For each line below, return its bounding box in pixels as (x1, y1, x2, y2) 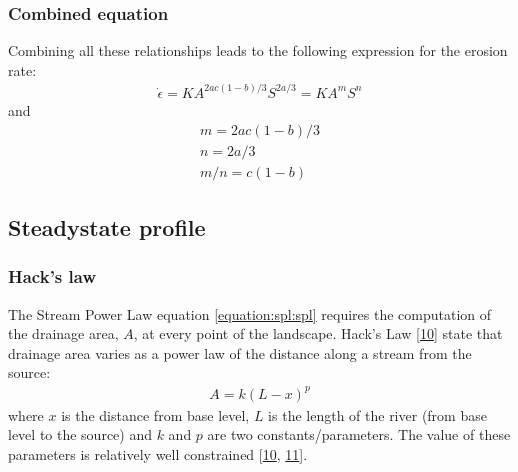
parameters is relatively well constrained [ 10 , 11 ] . (8, 443, 308, 464)
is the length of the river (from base (268, 404, 487, 425)
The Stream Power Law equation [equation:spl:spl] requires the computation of (8, 303, 492, 324)
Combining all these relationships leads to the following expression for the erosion (8, 40, 508, 61)
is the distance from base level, (61, 404, 250, 425)
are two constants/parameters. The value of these (207, 424, 511, 445)
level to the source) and (8, 424, 152, 445)
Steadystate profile (8, 212, 206, 243)
